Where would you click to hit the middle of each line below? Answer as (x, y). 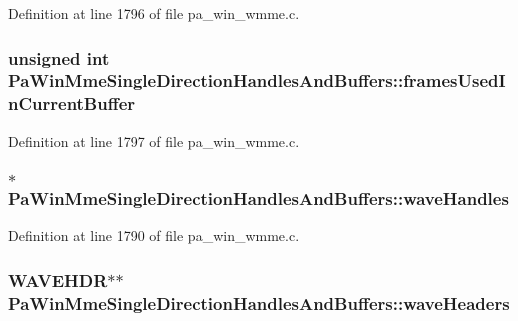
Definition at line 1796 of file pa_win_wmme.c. (154, 13)
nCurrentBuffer (72, 103)
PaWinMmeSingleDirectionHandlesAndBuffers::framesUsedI (257, 80)
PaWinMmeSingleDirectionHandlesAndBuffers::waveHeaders (259, 302)
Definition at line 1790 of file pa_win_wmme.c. (154, 235)
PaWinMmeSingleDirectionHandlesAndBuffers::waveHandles (258, 198)
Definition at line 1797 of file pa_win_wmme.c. (154, 140)
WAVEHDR (58, 279)
